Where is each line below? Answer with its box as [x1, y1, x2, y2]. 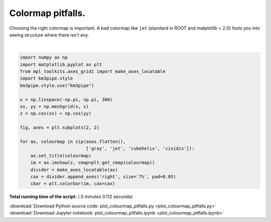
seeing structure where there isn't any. [9, 32, 89, 38]
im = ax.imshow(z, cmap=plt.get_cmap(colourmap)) [30, 160, 155, 165]
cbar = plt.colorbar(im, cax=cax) [30, 181, 115, 186]
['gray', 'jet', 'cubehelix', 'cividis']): [86, 146, 195, 151]
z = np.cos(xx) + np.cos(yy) [20, 111, 92, 116]
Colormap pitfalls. [9, 8, 85, 19]
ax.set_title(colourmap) [30, 153, 92, 158]
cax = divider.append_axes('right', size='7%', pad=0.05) [30, 173, 176, 179]
